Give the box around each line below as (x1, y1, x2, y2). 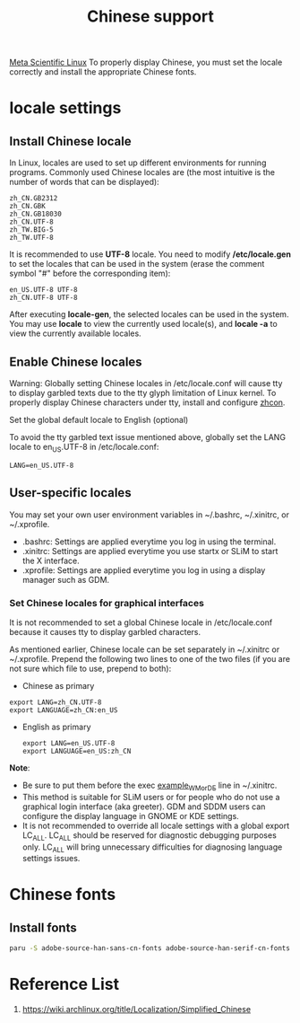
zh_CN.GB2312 (9, 194, 58, 203)
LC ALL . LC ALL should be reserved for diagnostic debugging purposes (21, 829, 278, 842)
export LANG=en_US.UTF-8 (21, 738, 116, 747)
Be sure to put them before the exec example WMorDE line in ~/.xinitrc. (21, 780, 278, 792)
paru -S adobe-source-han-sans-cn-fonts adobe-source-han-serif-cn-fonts (9, 944, 291, 953)
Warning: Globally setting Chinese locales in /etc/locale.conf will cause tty (9, 378, 283, 388)
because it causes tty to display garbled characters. (9, 626, 201, 637)
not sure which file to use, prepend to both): (9, 663, 172, 674)
